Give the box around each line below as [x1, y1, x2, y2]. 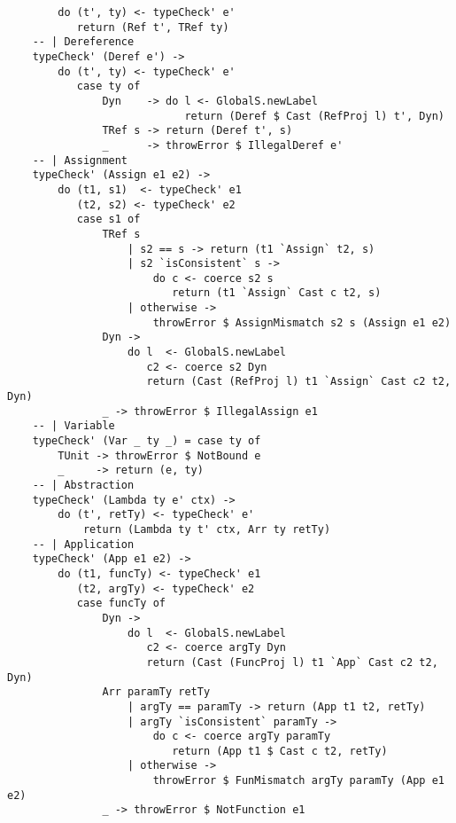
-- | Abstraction [32, 479, 135, 491]
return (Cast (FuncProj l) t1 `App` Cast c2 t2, [146, 655, 438, 669]
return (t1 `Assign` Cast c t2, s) [172, 286, 382, 300]
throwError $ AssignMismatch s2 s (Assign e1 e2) [152, 316, 452, 329]
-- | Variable [32, 419, 115, 433]
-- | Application [32, 537, 135, 551]
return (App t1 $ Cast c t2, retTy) [172, 744, 388, 757]
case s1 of [76, 213, 141, 226]
